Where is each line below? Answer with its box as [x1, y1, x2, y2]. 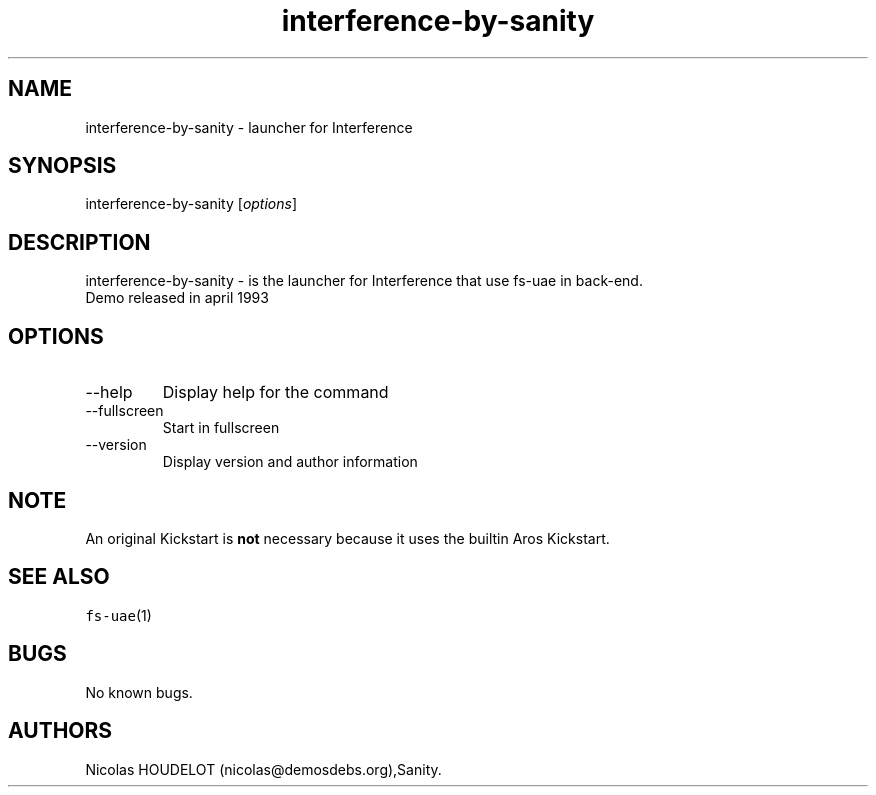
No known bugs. [85, 683, 193, 701]
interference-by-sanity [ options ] [85, 195, 298, 213]
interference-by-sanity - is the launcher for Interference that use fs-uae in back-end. [85, 272, 643, 290]
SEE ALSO [8, 564, 110, 590]
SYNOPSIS [8, 153, 117, 179]
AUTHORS [8, 718, 113, 744]
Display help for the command [162, 382, 389, 403]
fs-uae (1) [85, 606, 152, 624]
